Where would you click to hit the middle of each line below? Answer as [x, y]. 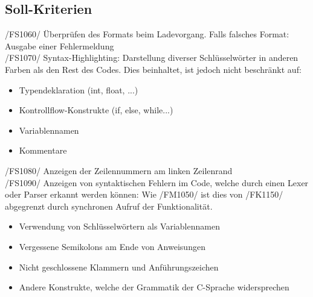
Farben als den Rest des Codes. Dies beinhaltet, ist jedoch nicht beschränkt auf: [153, 69]
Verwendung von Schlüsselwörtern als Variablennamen [119, 226]
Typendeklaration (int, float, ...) [79, 89]
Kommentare [43, 150]
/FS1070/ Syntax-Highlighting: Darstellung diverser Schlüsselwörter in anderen [152, 58]
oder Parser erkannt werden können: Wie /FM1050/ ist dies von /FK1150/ [144, 194]
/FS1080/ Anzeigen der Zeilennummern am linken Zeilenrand [119, 170]
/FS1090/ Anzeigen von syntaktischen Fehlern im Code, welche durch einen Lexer [157, 182]
